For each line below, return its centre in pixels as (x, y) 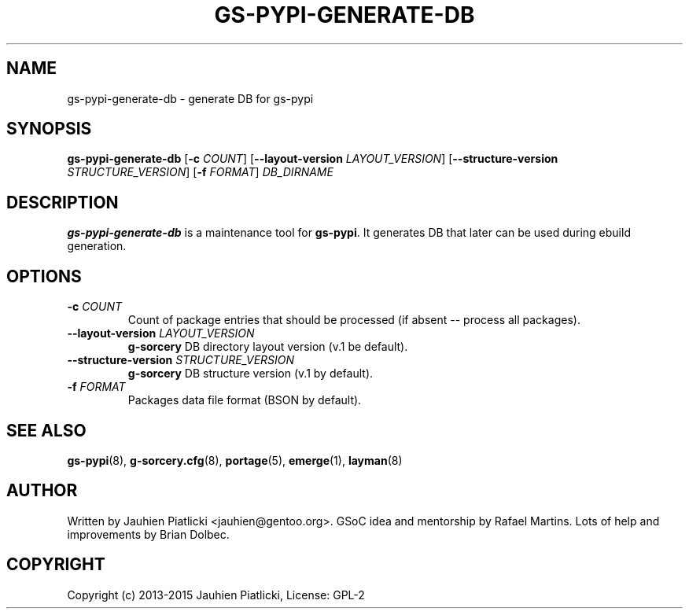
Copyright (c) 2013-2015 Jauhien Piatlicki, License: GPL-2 (216, 595)
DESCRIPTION (63, 202)
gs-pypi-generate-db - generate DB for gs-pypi (190, 98)
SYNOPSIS (49, 129)
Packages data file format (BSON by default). (245, 400)
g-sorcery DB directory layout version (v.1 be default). (268, 347)
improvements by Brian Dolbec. (148, 534)
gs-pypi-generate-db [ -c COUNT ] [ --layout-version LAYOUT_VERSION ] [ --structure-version (313, 159)
